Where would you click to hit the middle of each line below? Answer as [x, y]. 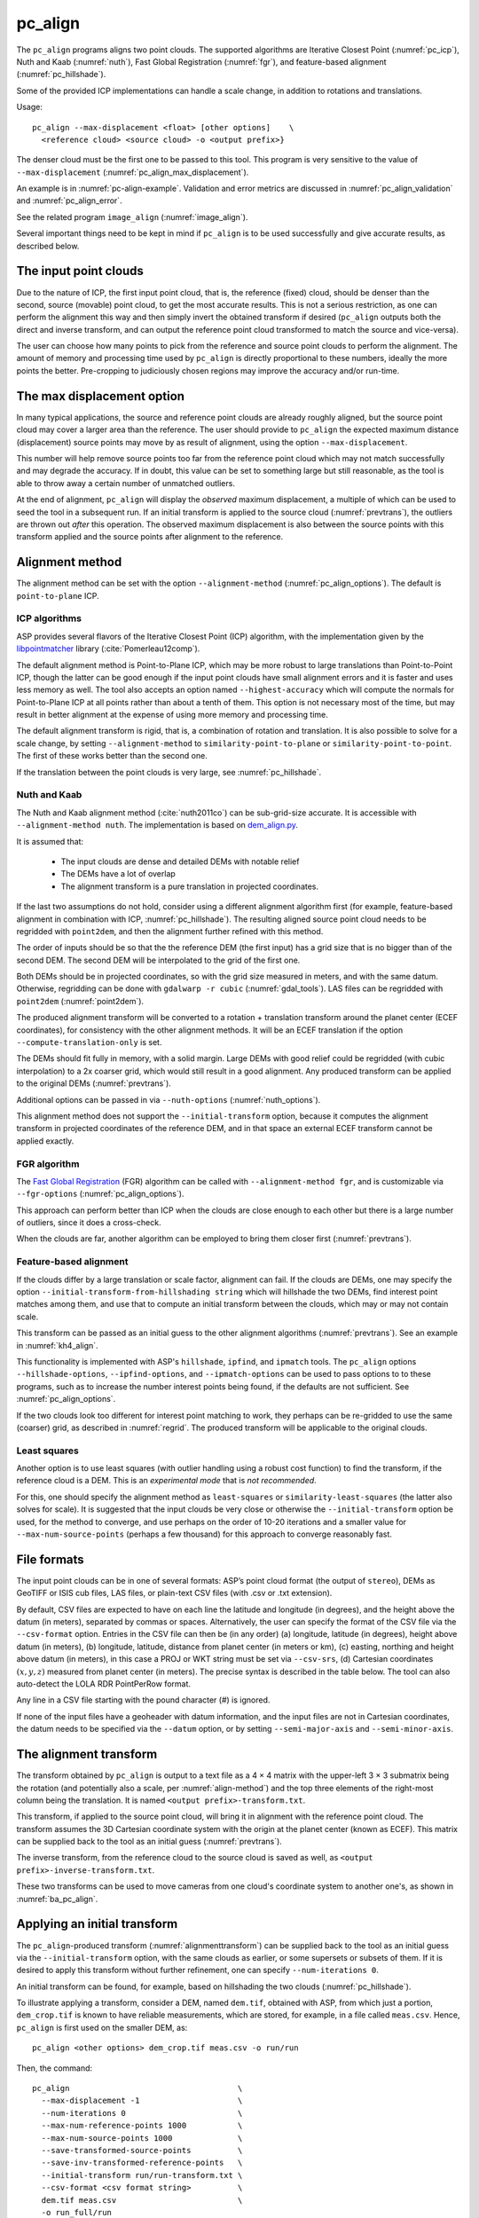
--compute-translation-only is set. [89, 1042]
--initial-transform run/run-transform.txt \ [142, 2175]
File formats [50, 1559]
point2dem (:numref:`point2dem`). [80, 1001]
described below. [48, 246]
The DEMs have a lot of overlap [118, 874]
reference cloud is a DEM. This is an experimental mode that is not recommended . [166, 1481]
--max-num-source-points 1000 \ [142, 2138]
